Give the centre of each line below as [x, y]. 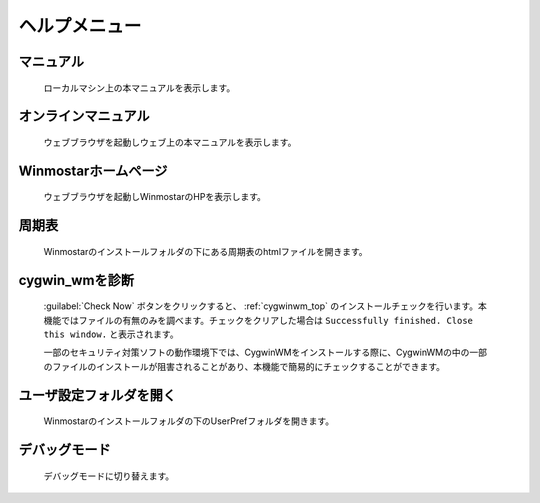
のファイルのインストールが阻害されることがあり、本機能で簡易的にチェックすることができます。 [244, 366]
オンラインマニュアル [84, 116]
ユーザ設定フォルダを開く [97, 395]
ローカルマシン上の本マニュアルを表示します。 [139, 87]
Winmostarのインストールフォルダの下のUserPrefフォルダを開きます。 [189, 421]
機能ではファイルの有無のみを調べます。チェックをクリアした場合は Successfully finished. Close [258, 320]
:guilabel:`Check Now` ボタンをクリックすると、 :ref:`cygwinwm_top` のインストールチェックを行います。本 [265, 306]
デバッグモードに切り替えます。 [109, 476]
